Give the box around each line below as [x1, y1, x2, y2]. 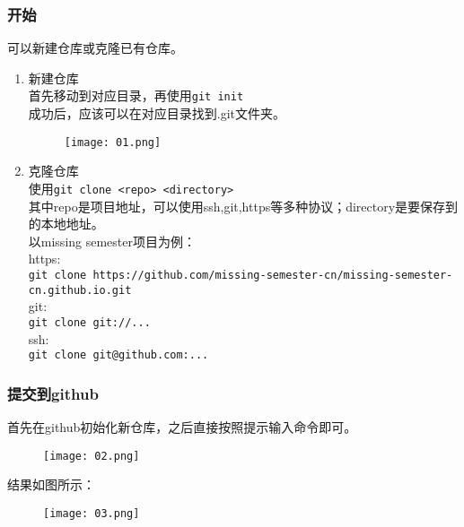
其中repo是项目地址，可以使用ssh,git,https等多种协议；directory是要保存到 [28, 196, 459, 215]
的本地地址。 [28, 214, 104, 233]
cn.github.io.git [28, 283, 132, 297]
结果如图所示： [7, 475, 95, 494]
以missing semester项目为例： [28, 231, 196, 250]
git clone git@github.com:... [28, 349, 209, 362]
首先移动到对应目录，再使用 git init [28, 86, 244, 105]
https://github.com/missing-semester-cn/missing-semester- [92, 268, 453, 281]
